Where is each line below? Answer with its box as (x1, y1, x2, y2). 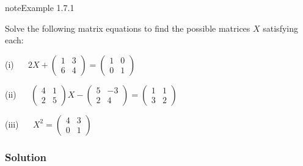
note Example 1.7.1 (5, 1, 75, 13)
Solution (5, 149, 46, 164)
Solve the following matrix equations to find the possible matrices (5, 21, 250, 34)
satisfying (263, 21, 298, 34)
